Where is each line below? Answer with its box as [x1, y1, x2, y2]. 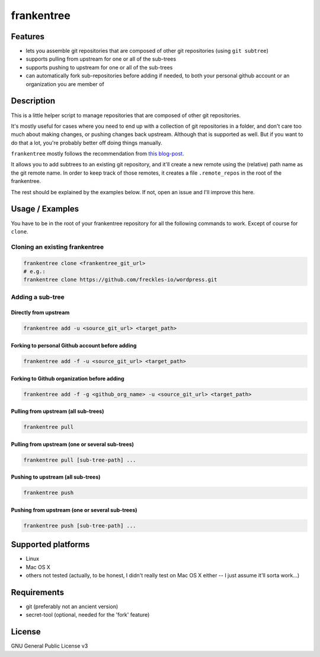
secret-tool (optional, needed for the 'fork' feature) [25, 611, 150, 618]
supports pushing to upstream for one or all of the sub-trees [25, 64, 173, 71]
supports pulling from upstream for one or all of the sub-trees [25, 55, 177, 62]
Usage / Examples [11, 204, 79, 214]
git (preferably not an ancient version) [25, 603, 119, 610]
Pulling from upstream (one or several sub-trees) [11, 440, 135, 448]
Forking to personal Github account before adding [11, 342, 137, 349]
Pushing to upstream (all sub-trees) [11, 473, 101, 481]
